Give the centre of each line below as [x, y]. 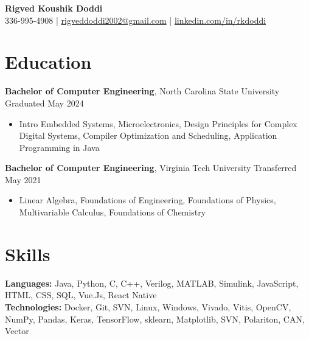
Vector [17, 331]
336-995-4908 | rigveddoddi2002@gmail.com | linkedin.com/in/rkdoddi [136, 20]
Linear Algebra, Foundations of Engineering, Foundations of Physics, [148, 200]
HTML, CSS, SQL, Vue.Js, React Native [81, 295]
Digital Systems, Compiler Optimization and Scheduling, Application [148, 135]
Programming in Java [59, 147]
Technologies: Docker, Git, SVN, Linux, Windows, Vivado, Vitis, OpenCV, [148, 306]
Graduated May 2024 [44, 103]
